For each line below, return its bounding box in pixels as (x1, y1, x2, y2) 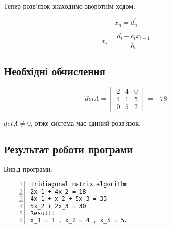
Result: (31, 210, 55, 217)
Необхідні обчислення (4, 63, 105, 78)
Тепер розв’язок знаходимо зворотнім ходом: (4, 1, 135, 11)
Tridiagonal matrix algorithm (31, 181, 128, 188)
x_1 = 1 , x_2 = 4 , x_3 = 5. (31, 217, 128, 224)
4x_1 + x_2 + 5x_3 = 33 (31, 195, 107, 202)
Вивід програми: (4, 164, 52, 174)
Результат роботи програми (4, 141, 133, 156)
